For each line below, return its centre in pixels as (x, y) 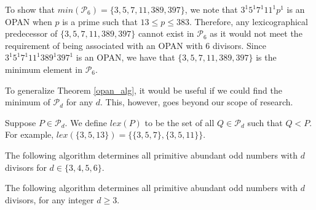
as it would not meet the (256, 33)
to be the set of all (180, 122)
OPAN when (29, 21)
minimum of (28, 102)
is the (266, 57)
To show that (30, 9)
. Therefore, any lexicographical (248, 21)
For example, (30, 134)
